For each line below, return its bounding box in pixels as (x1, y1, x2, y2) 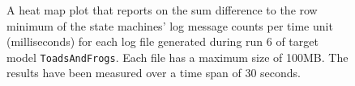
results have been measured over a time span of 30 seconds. (6, 64, 301, 81)
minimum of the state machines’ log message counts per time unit (6, 17, 333, 34)
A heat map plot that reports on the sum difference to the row (6, 2, 318, 18)
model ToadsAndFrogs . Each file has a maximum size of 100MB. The (6, 48, 349, 65)
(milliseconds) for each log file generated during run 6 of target (6, 33, 319, 50)
